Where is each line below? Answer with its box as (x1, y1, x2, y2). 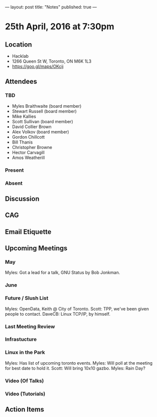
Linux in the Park (5, 349, 45, 356)
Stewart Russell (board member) (12, 108, 77, 114)
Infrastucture (5, 336, 37, 343)
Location (5, 40, 32, 48)
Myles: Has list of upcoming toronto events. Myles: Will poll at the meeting (5, 360, 153, 366)
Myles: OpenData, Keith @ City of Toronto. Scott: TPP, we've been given (5, 305, 149, 312)
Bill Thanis (12, 139, 33, 145)
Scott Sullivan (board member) (12, 118, 73, 124)
